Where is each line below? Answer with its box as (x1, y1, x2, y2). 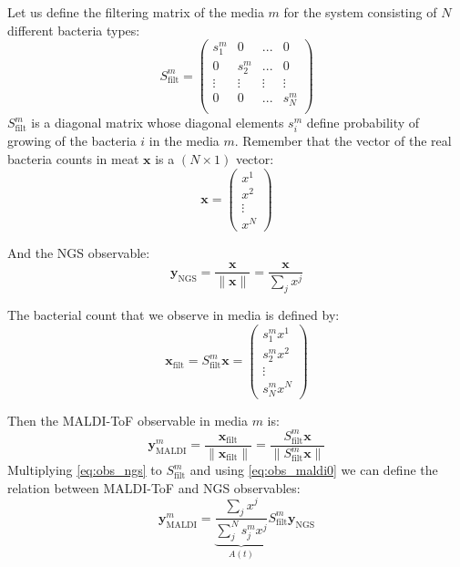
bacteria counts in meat (7, 149, 139, 168)
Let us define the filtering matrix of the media (7, 3, 264, 21)
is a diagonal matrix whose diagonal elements (31, 113, 284, 132)
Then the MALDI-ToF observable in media (7, 410, 248, 429)
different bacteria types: (7, 20, 140, 39)
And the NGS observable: (7, 242, 150, 262)
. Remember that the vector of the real (234, 131, 452, 150)
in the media (148, 131, 220, 150)
